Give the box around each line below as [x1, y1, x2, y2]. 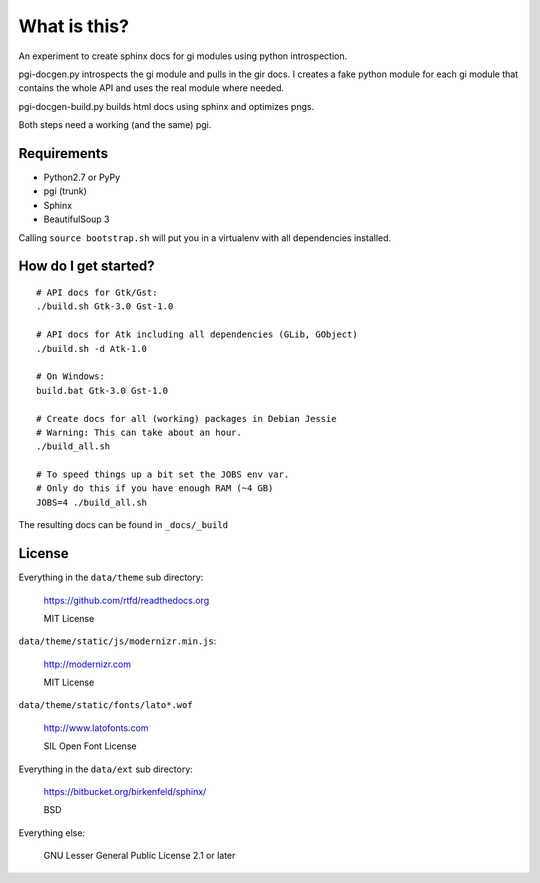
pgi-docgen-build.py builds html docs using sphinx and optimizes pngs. [18, 100, 315, 112]
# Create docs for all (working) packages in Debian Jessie [36, 413, 337, 424]
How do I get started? [18, 258, 155, 275]
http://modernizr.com [43, 658, 132, 670]
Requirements [18, 145, 109, 162]
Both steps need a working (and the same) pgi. [18, 119, 212, 131]
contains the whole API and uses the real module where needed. [18, 82, 285, 94]
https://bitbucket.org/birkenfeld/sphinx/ [43, 786, 207, 798]
